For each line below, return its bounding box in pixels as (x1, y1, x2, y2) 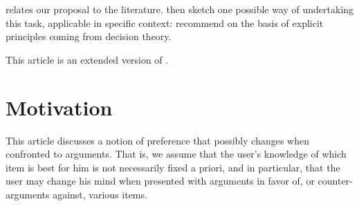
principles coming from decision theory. (6, 29, 172, 44)
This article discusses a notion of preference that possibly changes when (6, 133, 309, 147)
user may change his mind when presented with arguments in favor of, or (6, 174, 315, 188)
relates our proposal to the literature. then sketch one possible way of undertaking (6, 2, 354, 16)
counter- (317, 174, 353, 188)
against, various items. (53, 187, 147, 201)
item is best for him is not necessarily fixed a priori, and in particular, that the (6, 160, 340, 174)
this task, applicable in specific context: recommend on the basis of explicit (6, 15, 324, 30)
